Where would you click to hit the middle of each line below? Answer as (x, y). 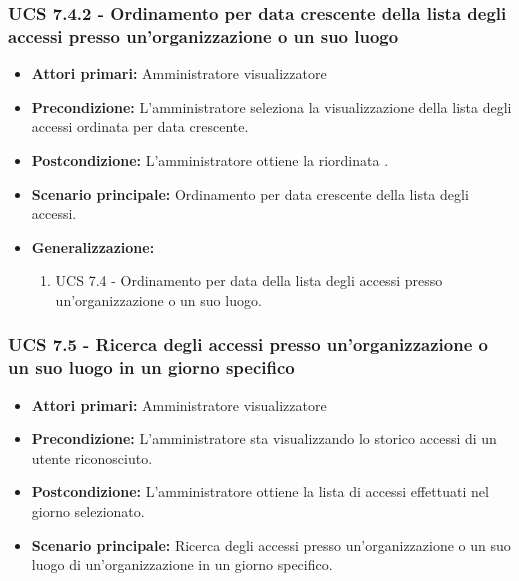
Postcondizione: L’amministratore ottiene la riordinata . (210, 159)
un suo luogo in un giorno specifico (151, 367)
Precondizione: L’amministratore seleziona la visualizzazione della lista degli (271, 106)
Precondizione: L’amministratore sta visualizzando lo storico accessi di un (264, 438)
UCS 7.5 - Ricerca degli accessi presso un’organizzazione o (248, 344)
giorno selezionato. (88, 511)
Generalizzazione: (93, 246)
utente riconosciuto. (92, 457)
